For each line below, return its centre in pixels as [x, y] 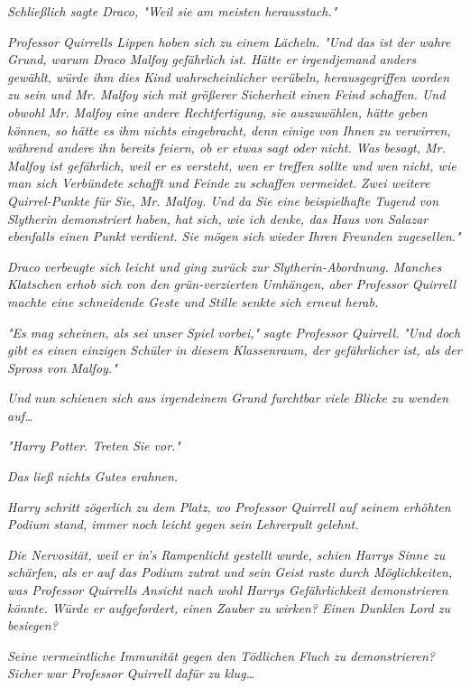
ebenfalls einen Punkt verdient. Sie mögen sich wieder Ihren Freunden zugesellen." [234, 236]
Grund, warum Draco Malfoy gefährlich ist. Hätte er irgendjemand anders [212, 59]
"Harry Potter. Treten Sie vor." [94, 446]
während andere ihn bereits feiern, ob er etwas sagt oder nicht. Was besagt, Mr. [226, 148]
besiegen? [32, 625]
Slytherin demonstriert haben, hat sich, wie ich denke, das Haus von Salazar [218, 218]
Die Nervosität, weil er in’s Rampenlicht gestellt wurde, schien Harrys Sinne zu [226, 554]
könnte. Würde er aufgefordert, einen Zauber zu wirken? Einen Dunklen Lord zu [229, 607]
